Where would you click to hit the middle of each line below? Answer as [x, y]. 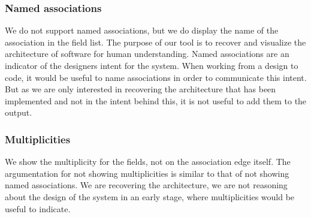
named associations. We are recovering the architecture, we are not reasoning [146, 185]
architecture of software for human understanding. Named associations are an [147, 54]
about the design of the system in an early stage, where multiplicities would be [150, 196]
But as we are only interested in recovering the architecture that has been [141, 89]
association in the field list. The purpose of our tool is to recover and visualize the [155, 42]
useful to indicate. [38, 208]
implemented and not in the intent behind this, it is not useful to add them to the [156, 100]
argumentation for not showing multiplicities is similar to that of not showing [147, 173]
